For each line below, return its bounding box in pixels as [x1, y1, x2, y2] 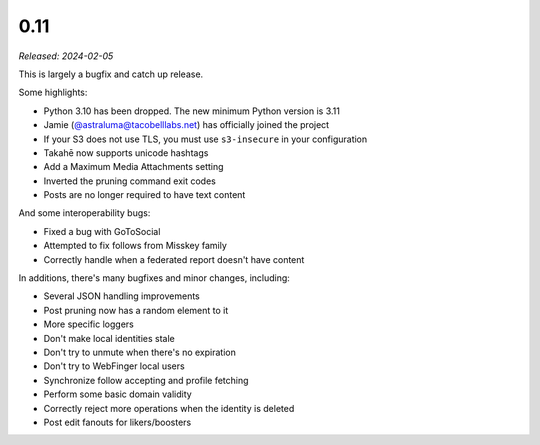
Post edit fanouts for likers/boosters [43, 416, 192, 428]
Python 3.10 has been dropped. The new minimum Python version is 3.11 [43, 105, 340, 117]
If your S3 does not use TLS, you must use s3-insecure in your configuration [43, 133, 368, 145]
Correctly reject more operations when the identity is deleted [43, 402, 295, 414]
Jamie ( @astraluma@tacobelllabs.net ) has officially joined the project [43, 119, 330, 131]
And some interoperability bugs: [18, 207, 151, 219]
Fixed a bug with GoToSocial [43, 225, 161, 237]
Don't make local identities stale [43, 332, 175, 344]
